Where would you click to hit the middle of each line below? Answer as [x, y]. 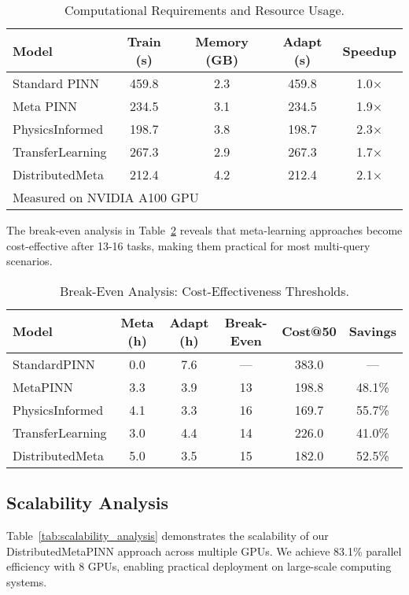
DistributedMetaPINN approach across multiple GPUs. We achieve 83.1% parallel [204, 551]
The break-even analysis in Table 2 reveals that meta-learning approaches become [204, 230]
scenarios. [29, 261]
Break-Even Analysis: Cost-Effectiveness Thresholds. [204, 290]
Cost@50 [309, 331]
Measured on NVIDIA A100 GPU [106, 197]
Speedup [369, 50]
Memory [222, 41]
